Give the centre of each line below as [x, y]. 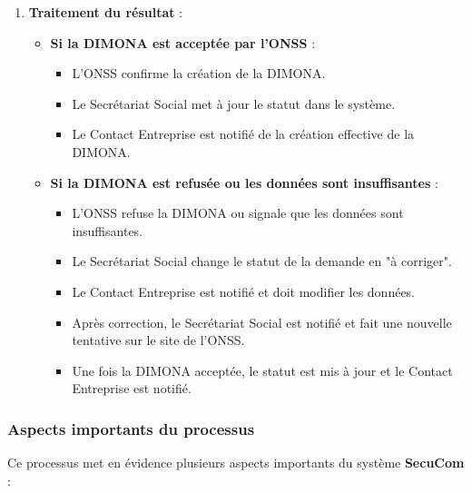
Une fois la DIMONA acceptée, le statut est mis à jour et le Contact [262, 370]
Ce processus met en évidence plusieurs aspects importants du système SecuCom [236, 463]
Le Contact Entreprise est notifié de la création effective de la [243, 134]
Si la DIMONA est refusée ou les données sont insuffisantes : [244, 182]
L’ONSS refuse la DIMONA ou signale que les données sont [238, 213]
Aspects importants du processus [131, 428]
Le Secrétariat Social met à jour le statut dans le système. [234, 103]
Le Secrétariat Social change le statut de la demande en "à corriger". [262, 261]
